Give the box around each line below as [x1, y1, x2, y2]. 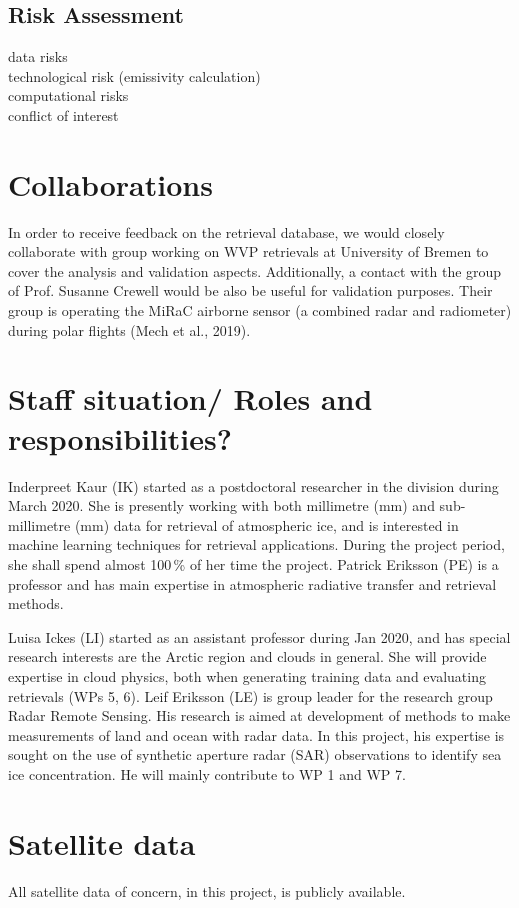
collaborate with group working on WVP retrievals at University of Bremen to [8, 241, 489, 262]
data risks [8, 46, 68, 67]
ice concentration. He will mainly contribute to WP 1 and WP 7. [8, 763, 406, 784]
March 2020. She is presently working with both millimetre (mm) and [8, 495, 435, 516]
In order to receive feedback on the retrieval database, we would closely [8, 221, 445, 242]
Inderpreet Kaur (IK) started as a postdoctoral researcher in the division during [8, 475, 499, 496]
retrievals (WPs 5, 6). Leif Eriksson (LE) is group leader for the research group [8, 685, 493, 706]
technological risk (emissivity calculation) [8, 65, 261, 86]
